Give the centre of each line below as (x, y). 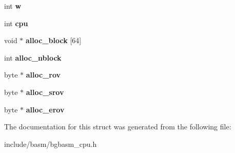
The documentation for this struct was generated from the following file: (118, 127)
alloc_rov (43, 75)
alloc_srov (45, 92)
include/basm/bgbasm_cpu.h (51, 144)
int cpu (16, 23)
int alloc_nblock (33, 57)
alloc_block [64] (54, 40)
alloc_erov (45, 109)
